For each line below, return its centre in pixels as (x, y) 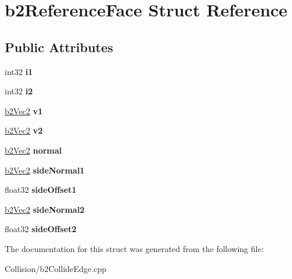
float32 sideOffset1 (41, 190)
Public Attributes (59, 47)
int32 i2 (19, 91)
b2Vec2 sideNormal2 (45, 209)
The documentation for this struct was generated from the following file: (134, 248)
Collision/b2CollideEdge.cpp (56, 268)
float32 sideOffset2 (41, 229)
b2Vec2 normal (33, 150)
